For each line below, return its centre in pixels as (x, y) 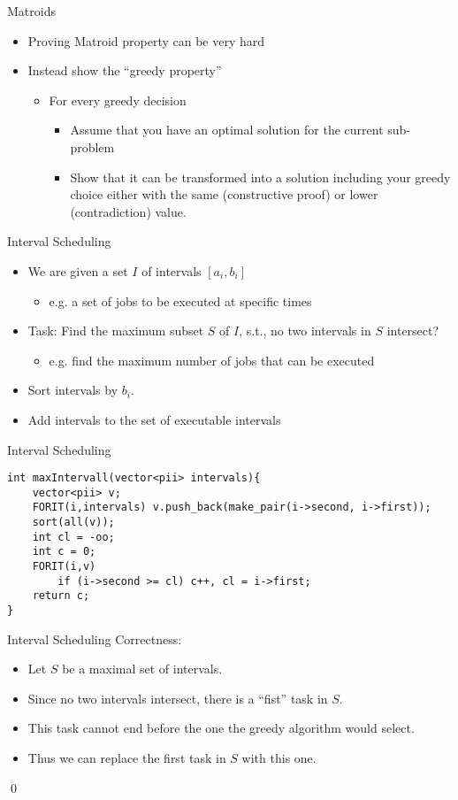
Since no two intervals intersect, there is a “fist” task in (178, 698)
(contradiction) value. (128, 211)
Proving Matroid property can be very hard (146, 40)
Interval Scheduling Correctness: (95, 638)
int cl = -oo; (73, 537)
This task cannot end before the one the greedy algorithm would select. (221, 728)
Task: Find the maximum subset (116, 331)
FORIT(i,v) (64, 567)
